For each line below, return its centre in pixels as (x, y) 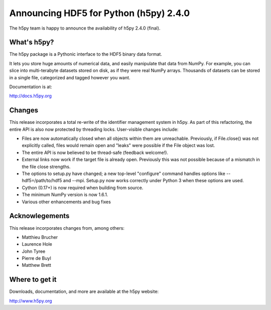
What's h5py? (32, 42)
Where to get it (33, 280)
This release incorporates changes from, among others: (67, 228)
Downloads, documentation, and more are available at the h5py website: (84, 291)
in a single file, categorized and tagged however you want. (70, 77)
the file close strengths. (46, 167)
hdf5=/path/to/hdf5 (42, 181)
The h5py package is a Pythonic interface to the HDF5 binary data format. (86, 54)
